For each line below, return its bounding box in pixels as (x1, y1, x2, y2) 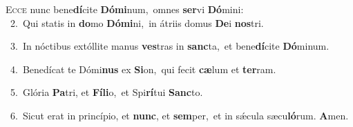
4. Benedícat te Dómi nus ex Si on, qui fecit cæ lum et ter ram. (10, 61, 276, 76)
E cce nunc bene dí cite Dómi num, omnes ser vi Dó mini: (6, 2, 244, 16)
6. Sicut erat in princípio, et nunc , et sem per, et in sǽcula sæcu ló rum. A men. (10, 108, 349, 122)
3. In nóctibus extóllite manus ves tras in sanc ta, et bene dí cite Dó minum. (10, 39, 330, 53)
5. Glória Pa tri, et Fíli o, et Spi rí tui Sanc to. (10, 85, 203, 99)
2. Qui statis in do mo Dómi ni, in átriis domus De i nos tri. (10, 15, 264, 30)
